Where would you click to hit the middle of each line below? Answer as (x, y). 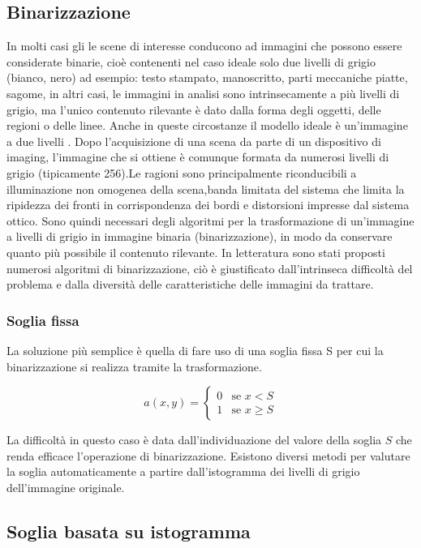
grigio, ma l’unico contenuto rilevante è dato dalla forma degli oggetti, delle (194, 109)
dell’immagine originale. (66, 487)
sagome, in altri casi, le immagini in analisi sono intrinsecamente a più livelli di (203, 93)
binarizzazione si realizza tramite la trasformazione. (134, 366)
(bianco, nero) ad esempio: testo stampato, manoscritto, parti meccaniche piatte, (207, 77)
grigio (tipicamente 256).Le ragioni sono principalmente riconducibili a (182, 172)
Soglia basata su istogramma (129, 531)
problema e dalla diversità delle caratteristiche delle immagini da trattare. (190, 284)
